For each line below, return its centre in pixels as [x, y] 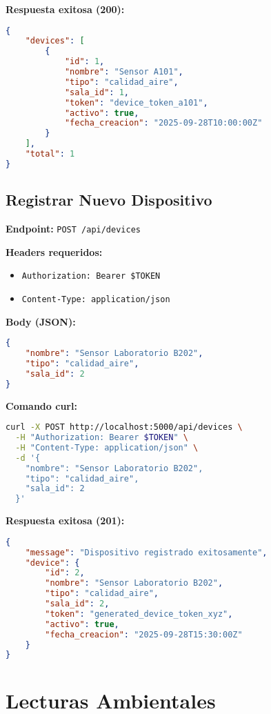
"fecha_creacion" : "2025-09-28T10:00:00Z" [163, 123]
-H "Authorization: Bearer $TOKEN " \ [102, 438]
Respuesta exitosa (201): [65, 520]
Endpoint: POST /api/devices [73, 229]
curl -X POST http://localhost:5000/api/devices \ [124, 427]
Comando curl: [41, 405]
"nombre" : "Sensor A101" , [124, 72]
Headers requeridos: [54, 251]
